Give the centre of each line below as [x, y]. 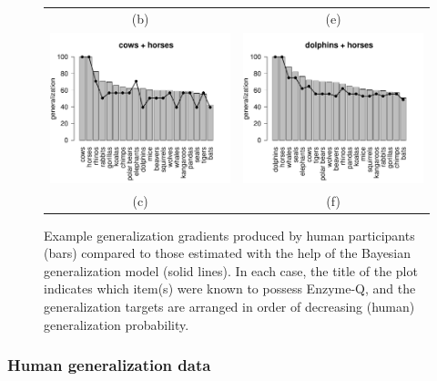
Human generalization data [109, 365]
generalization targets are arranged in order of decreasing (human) [229, 307]
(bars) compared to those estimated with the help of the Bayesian [228, 253]
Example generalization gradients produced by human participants [229, 235]
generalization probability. [117, 324]
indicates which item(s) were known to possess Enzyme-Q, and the [230, 288]
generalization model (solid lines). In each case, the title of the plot [231, 270]
